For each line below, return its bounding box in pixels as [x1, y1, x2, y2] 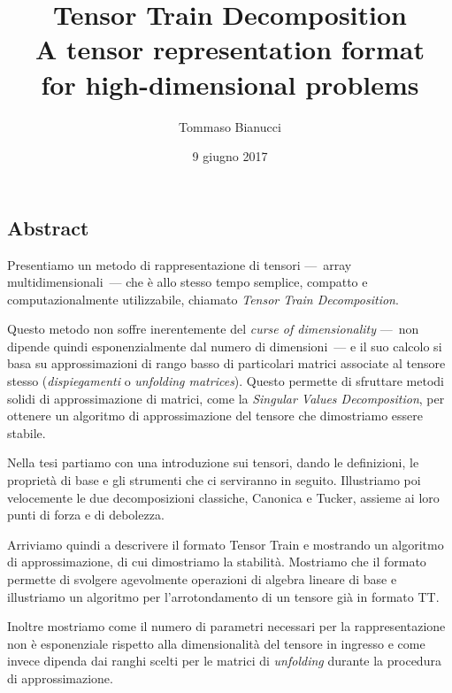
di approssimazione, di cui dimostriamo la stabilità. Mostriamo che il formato [7, 552, 426, 571]
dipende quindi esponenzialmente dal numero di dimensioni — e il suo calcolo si [7, 336, 442, 355]
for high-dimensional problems [41, 65, 419, 102]
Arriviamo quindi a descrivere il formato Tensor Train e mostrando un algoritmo [7, 535, 444, 553]
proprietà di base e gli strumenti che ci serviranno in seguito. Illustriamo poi [7, 471, 421, 489]
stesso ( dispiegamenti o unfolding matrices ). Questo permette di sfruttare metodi [7, 372, 444, 390]
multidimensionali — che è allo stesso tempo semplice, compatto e [7, 273, 368, 291]
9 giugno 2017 [192, 147, 268, 166]
